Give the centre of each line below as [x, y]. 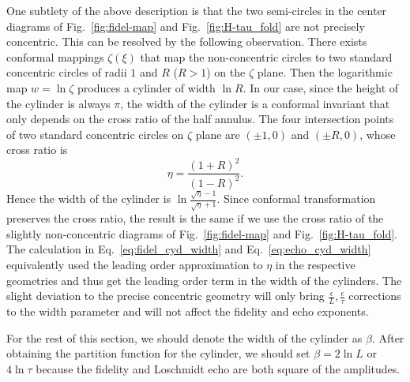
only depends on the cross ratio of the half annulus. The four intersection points [200, 119]
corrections [375, 296]
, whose [378, 134]
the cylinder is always [58, 103]
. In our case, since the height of [321, 87]
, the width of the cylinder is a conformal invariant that [255, 103]
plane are [218, 134]
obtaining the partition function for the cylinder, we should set [158, 353]
